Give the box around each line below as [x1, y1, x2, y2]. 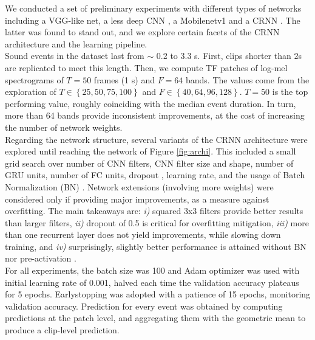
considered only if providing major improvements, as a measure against [5, 192, 269, 205]
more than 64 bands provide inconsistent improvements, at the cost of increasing [5, 109, 305, 122]
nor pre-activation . [5, 252, 76, 265]
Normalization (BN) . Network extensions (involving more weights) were [5, 180, 274, 193]
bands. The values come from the [185, 73, 310, 86]
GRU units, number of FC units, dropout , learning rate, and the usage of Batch [5, 168, 305, 181]
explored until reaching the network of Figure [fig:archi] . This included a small [5, 145, 296, 158]
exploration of [5, 85, 56, 98]
